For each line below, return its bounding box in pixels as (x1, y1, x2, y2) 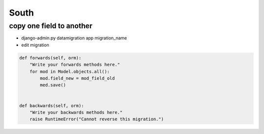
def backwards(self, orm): (19, 103, 84, 108)
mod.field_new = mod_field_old (40, 76, 115, 81)
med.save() (40, 82, 66, 88)
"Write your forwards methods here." (29, 62, 120, 68)
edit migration (21, 42, 49, 48)
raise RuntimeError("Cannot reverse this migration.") (29, 116, 164, 122)
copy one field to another (9, 21, 93, 30)
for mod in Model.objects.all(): (29, 69, 110, 74)
